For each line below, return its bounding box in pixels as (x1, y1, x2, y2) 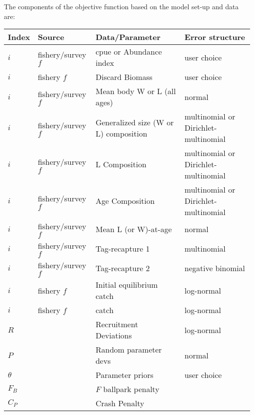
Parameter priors (95, 369, 153, 381)
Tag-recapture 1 (95, 242, 150, 254)
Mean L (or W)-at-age (95, 223, 172, 235)
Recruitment (95, 318, 138, 330)
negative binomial (184, 262, 245, 274)
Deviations (95, 330, 132, 341)
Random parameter (95, 344, 162, 356)
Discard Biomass (95, 71, 152, 83)
